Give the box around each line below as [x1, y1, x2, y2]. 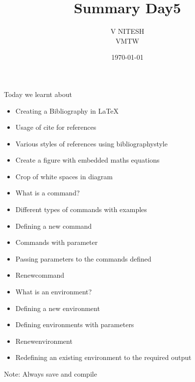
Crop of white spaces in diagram [15, 171, 113, 181]
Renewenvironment [15, 335, 73, 346]
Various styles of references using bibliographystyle [15, 138, 168, 148]
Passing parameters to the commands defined [15, 253, 151, 263]
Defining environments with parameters [15, 319, 134, 330]
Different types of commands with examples [15, 204, 147, 215]
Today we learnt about [4, 89, 72, 99]
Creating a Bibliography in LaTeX [15, 105, 119, 116]
